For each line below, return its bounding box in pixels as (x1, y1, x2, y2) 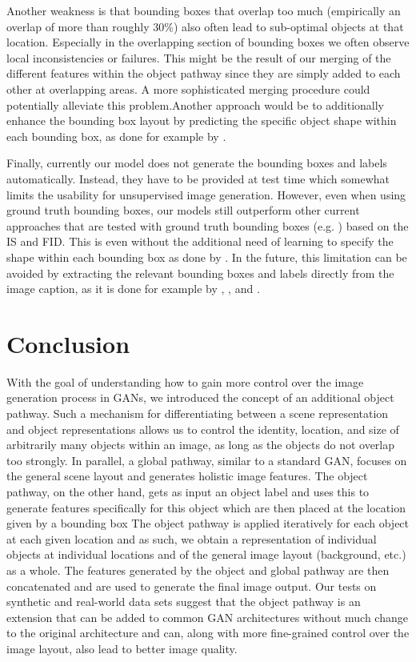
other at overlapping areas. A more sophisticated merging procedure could (6, 80, 370, 97)
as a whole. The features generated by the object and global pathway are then (6, 561, 390, 578)
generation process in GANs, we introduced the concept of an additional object (6, 389, 394, 406)
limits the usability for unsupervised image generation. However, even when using (6, 186, 406, 203)
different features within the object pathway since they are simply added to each (6, 65, 401, 82)
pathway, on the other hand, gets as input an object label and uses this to (6, 483, 370, 500)
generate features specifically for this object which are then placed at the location (6, 499, 406, 516)
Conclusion (6, 327, 130, 359)
